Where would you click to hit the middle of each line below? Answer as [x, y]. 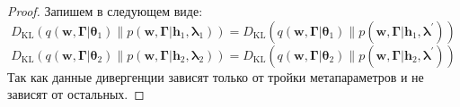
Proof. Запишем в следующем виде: [105, 11]
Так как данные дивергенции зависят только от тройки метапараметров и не [216, 76]
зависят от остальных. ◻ [76, 94]
